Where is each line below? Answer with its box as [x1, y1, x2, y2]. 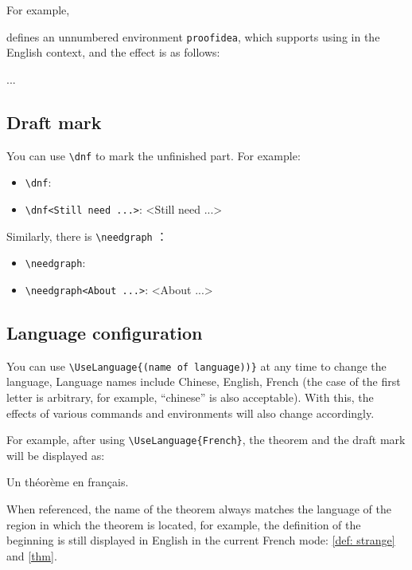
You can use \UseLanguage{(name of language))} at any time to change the [6, 357, 387, 374]
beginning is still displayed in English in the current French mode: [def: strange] [6, 532, 395, 548]
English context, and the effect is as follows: [6, 44, 220, 61]
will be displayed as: [6, 446, 105, 463]
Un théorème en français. [6, 474, 129, 490]
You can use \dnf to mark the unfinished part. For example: [6, 147, 301, 163]
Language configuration [6, 320, 203, 344]
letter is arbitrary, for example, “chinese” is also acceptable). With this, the [6, 389, 374, 406]
